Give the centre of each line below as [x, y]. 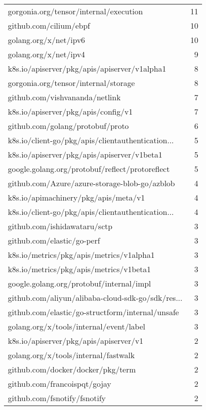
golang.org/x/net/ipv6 [47, 40]
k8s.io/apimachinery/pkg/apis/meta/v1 [77, 197]
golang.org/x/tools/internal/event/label [77, 326]
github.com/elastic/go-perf [54, 240]
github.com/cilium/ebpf [49, 25]
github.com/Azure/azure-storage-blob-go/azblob [92, 183]
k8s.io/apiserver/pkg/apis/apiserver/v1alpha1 [87, 68]
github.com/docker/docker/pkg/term [72, 369]
